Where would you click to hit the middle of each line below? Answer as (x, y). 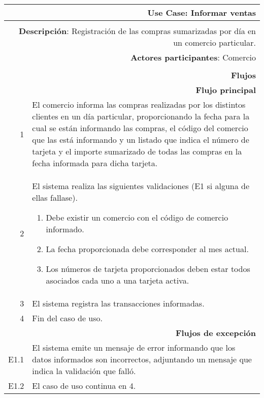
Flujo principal (226, 90)
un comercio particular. (214, 42)
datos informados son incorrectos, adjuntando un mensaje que (142, 359)
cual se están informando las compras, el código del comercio (140, 128)
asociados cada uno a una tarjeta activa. (118, 280)
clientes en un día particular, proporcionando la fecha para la (141, 116)
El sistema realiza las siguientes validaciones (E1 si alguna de (141, 186)
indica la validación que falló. (84, 371)
